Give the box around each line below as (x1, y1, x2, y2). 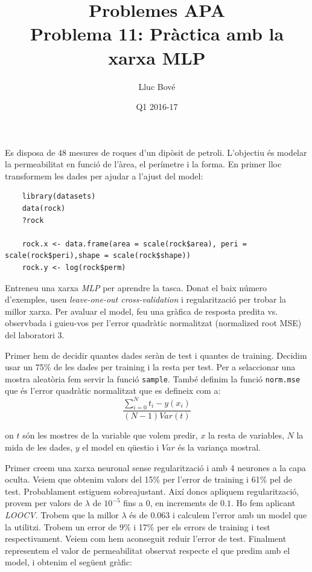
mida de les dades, (5, 440, 73, 453)
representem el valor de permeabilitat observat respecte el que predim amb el (5, 544, 290, 556)
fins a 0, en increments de (123, 496, 218, 509)
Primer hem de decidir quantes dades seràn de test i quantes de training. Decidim (5, 349, 307, 361)
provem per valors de (5, 496, 83, 509)
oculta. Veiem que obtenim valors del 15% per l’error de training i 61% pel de (5, 473, 292, 486)
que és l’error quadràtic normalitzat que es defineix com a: (5, 384, 221, 397)
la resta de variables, (208, 429, 284, 442)
